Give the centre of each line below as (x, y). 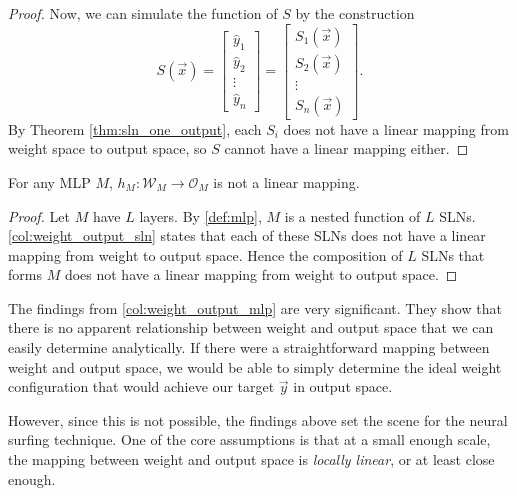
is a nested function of (352, 215)
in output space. (343, 386)
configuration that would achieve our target (141, 386)
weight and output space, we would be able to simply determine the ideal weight (255, 366)
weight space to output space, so (107, 148)
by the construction (355, 13)
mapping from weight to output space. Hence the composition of (205, 254)
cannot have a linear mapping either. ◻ (346, 148)
